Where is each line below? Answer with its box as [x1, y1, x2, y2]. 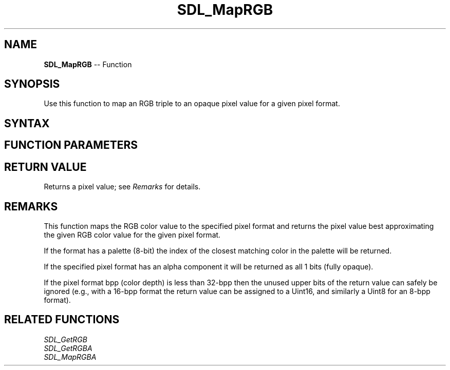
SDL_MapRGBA [44, 352, 97, 361]
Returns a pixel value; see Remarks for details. [44, 182, 201, 191]
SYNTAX [4, 116, 50, 130]
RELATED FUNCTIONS [4, 313, 120, 326]
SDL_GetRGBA [44, 343, 92, 353]
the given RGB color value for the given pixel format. [44, 230, 221, 239]
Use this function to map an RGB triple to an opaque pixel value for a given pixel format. [44, 99, 340, 108]
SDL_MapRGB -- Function [44, 60, 132, 69]
